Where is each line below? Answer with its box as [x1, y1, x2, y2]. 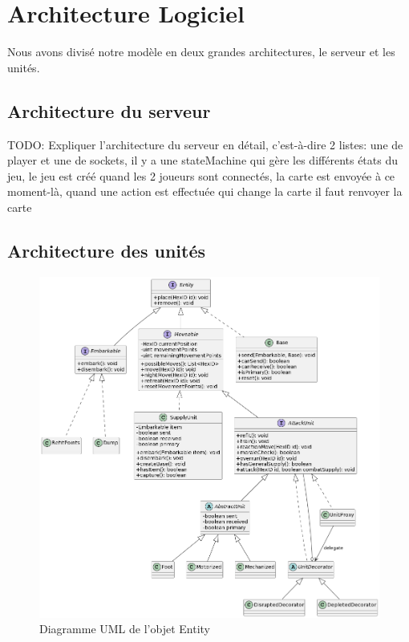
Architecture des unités [7, 238, 206, 262]
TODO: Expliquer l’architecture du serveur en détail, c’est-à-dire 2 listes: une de [7, 136, 403, 152]
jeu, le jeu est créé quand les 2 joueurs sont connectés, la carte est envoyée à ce [7, 167, 395, 184]
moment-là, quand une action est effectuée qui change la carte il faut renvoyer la [7, 183, 403, 200]
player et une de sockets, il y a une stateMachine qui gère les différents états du [7, 152, 399, 169]
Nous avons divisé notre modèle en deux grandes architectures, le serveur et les [7, 43, 395, 60]
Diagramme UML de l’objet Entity [39, 620, 210, 637]
